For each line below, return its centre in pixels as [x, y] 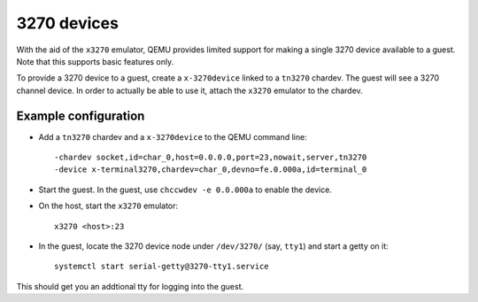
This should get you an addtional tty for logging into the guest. [130, 286]
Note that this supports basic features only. [95, 61]
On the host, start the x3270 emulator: [108, 206]
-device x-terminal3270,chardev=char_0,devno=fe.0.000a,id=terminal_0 [211, 170]
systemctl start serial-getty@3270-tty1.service [162, 267]
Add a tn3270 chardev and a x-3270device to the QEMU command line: [173, 136]
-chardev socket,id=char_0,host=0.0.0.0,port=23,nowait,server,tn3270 [211, 158]
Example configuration [81, 116]
